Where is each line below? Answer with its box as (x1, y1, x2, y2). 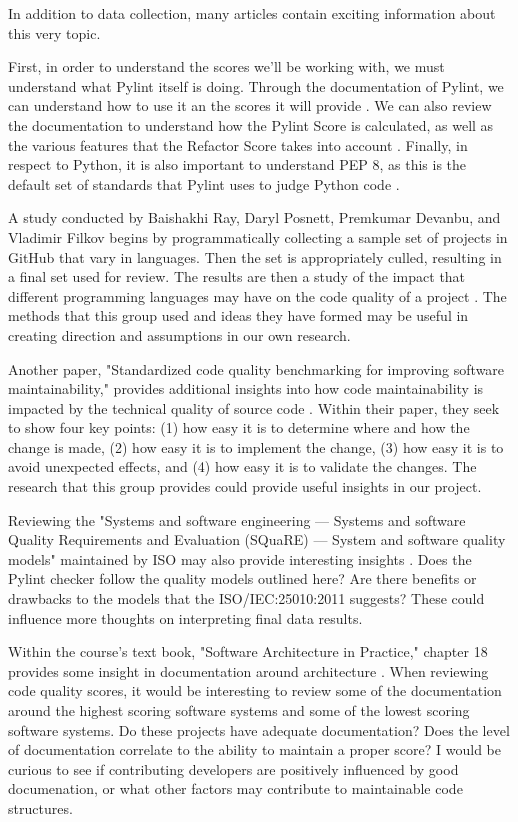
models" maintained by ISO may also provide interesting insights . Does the (8, 548, 472, 569)
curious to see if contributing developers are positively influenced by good (8, 758, 459, 779)
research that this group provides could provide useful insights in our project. (8, 476, 482, 497)
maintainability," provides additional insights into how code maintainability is (8, 378, 484, 399)
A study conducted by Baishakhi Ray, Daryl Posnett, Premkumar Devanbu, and (8, 207, 501, 228)
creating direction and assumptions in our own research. (8, 324, 351, 345)
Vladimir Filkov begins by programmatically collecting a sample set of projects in (8, 226, 508, 247)
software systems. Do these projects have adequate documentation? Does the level (8, 719, 510, 740)
